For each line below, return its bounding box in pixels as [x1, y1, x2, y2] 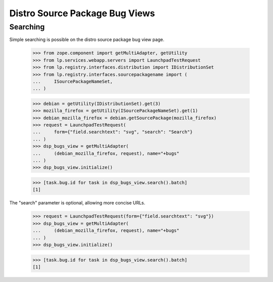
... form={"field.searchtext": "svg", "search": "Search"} [32, 129, 193, 135]
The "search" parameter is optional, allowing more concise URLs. [9, 200, 146, 206]
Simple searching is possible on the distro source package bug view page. [9, 37, 164, 43]
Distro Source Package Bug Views [9, 8, 155, 19]
